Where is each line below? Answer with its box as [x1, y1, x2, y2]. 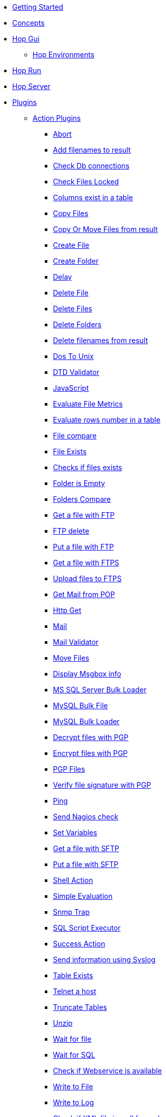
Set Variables [53, 828, 97, 837]
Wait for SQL [53, 1050, 95, 1059]
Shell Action [53, 876, 93, 884]
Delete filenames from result [53, 336, 148, 345]
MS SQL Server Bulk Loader [53, 685, 147, 694]
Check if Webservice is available [53, 1066, 162, 1075]
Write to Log [53, 1098, 94, 1107]
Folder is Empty [53, 479, 105, 488]
